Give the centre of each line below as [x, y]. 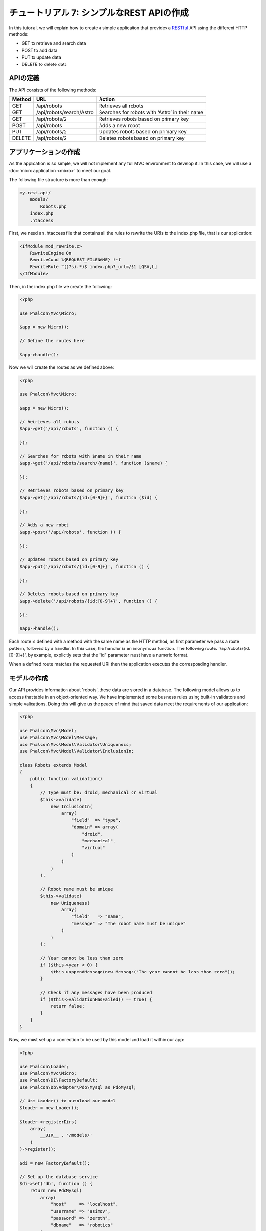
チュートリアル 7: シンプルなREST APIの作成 [99, 13]
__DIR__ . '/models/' [66, 1135]
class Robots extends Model [53, 765]
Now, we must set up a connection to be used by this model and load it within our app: [97, 1039]
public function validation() [66, 779]
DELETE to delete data [44, 64]
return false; [67, 1006]
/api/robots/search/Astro [65, 112]
